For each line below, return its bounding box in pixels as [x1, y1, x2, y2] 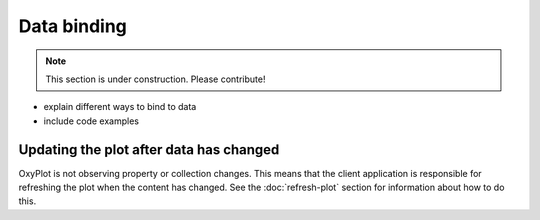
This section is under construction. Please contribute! [45, 73, 266, 85]
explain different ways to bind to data [43, 101, 197, 113]
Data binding [18, 15, 127, 37]
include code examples [43, 115, 140, 127]
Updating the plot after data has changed [18, 141, 280, 158]
